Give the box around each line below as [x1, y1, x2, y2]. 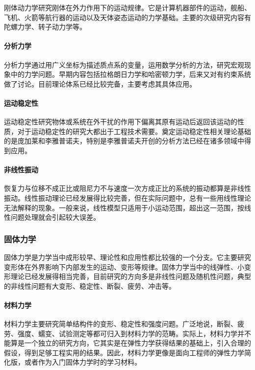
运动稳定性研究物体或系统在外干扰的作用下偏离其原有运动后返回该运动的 [4, 116, 237, 127]
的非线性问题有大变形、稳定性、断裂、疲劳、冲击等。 [4, 280, 176, 291]
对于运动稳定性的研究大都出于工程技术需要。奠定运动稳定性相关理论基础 [17, 126, 251, 136]
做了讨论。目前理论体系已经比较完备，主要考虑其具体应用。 [4, 78, 196, 89]
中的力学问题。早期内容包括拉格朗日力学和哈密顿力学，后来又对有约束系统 [10, 69, 251, 79]
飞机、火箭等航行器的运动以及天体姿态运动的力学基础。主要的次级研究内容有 [4, 12, 251, 22]
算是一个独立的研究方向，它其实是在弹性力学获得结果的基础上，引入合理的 [10, 338, 251, 348]
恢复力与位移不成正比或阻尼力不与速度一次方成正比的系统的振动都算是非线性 [4, 183, 251, 193]
